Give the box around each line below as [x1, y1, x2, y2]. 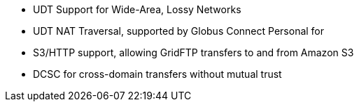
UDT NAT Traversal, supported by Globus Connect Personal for [33, 25, 325, 37]
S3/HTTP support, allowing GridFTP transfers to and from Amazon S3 [33, 47, 354, 58]
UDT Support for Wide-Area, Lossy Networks [33, 3, 241, 15]
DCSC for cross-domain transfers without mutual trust [33, 68, 282, 80]
